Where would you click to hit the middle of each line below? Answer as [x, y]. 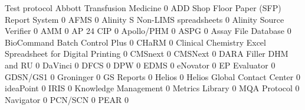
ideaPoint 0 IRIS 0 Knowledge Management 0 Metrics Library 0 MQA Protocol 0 [152, 88]
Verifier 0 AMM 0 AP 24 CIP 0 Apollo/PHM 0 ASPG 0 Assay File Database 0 [148, 31]
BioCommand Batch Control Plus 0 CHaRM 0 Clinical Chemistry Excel [135, 42]
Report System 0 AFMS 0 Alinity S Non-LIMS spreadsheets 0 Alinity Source [145, 19]
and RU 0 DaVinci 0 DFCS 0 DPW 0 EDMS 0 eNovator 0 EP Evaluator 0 [140, 65]
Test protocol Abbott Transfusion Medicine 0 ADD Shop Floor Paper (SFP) [143, 8]
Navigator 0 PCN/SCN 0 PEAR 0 [67, 99]
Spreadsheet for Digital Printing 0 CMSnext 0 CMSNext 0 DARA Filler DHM [147, 54]
